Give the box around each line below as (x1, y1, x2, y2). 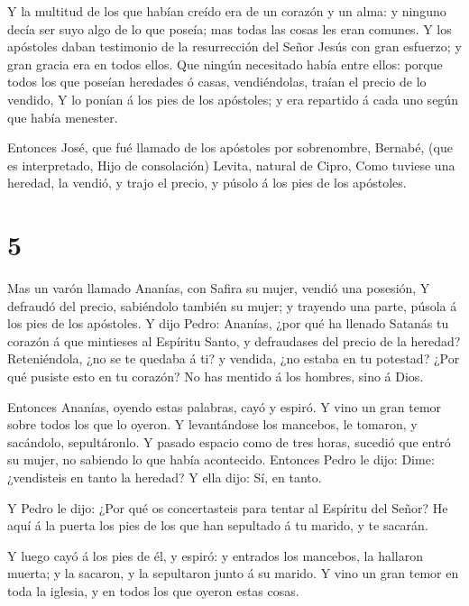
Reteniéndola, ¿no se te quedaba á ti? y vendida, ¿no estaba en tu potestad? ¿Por (7, 349, 460, 368)
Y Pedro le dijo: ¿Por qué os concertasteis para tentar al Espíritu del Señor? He (7, 498, 448, 517)
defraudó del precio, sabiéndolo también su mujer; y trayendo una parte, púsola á (7, 296, 457, 315)
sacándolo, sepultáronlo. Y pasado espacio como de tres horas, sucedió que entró (7, 432, 451, 451)
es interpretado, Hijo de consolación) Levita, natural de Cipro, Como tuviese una (7, 155, 455, 174)
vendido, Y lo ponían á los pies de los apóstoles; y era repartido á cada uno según (7, 89, 458, 108)
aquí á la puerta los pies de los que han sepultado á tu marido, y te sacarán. (7, 516, 428, 535)
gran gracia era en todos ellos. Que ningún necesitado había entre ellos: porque (7, 54, 443, 73)
